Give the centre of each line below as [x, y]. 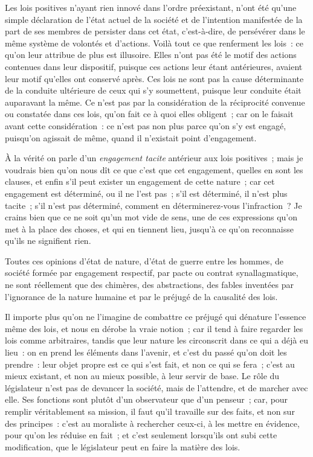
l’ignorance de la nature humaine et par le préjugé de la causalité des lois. [141, 296]
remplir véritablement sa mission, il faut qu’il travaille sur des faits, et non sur [150, 411]
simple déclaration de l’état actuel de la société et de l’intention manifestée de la [154, 19]
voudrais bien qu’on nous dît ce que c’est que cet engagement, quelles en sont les [154, 169]
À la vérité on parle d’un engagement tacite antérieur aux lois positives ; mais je [154, 158]
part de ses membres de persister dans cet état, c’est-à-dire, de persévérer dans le [155, 31]
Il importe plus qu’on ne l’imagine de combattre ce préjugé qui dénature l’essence [156, 317]
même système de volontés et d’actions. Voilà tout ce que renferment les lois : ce [154, 43]
